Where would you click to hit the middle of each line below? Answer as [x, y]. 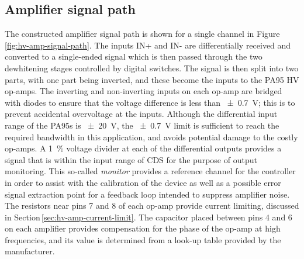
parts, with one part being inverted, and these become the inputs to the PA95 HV [152, 79]
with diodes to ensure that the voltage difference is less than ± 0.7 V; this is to [150, 102]
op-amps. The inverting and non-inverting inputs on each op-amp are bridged [144, 91]
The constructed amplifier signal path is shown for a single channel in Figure [142, 34]
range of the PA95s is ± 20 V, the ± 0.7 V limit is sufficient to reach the [142, 125]
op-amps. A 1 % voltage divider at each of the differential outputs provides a [143, 148]
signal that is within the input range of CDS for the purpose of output [131, 159]
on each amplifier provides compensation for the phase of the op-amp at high [143, 228]
